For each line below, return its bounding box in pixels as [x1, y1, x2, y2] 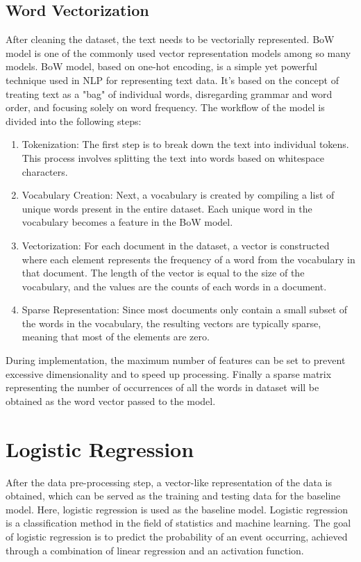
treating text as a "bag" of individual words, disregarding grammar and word [6, 86, 333, 101]
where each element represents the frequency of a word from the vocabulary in [22, 251, 355, 266]
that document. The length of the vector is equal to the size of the [22, 265, 305, 280]
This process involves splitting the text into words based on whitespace [22, 150, 324, 165]
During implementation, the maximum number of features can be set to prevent [6, 353, 346, 367]
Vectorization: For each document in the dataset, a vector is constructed [22, 238, 330, 252]
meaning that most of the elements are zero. [22, 329, 210, 344]
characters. [22, 164, 68, 179]
